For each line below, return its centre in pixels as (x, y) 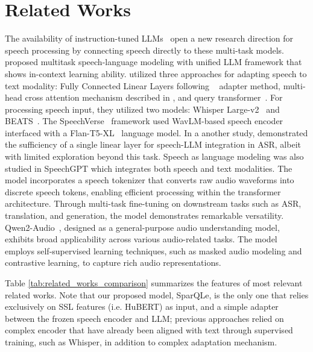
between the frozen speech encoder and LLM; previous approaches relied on (144, 318)
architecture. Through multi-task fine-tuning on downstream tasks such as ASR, (153, 203)
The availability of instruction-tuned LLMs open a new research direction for (149, 38)
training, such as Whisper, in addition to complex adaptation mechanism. (141, 341)
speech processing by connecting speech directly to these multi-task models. (144, 50)
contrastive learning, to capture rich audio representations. (113, 262)
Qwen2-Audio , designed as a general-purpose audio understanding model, (142, 227)
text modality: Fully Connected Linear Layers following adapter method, (143, 85)
